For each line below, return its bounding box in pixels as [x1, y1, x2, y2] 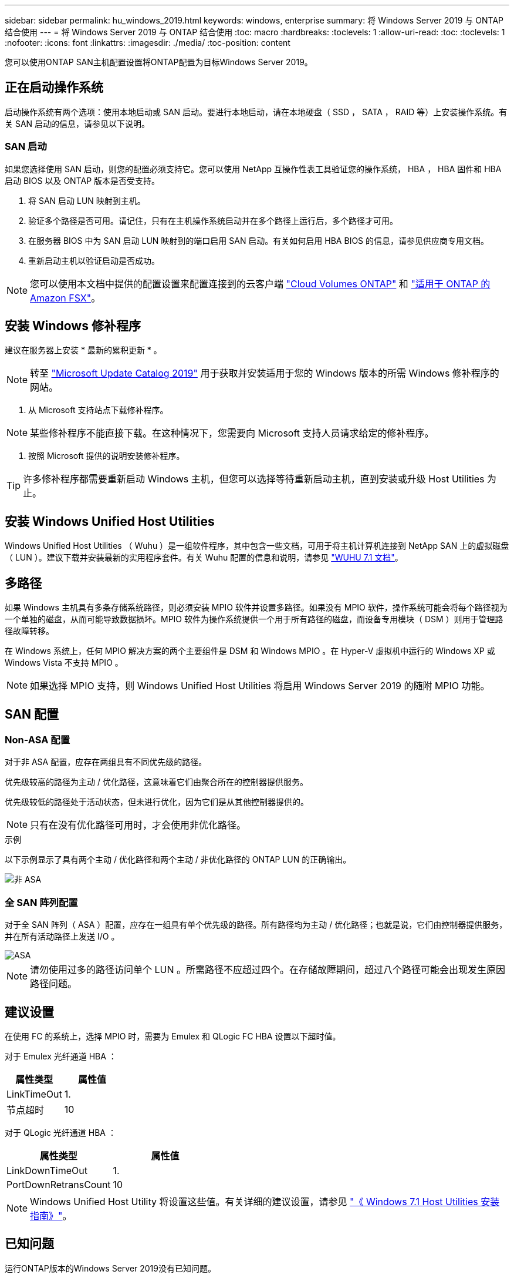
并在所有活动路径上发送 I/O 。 [5, 931, 120, 942]
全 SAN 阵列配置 [5, 896, 78, 908]
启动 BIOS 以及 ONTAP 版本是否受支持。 [5, 175, 160, 186]
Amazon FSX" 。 [30, 291, 101, 304]
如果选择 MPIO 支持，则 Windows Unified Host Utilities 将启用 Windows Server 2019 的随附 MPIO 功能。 [30, 680, 490, 692]
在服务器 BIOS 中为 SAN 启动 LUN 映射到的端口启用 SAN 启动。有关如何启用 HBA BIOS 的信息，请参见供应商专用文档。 [28, 235, 489, 246]
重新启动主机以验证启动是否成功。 [28, 255, 160, 266]
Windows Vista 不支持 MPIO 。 [5, 658, 123, 668]
